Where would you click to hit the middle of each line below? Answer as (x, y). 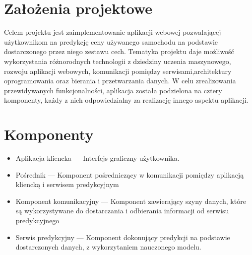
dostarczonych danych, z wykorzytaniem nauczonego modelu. (108, 247)
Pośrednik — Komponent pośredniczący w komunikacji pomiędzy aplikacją (130, 174)
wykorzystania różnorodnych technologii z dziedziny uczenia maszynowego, (118, 61)
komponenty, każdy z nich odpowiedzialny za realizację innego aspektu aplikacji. (126, 100)
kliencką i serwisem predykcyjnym (67, 184)
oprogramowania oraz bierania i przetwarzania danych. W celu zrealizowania (120, 81)
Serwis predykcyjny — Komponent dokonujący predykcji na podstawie (123, 237)
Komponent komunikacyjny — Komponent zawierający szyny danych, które (131, 201)
